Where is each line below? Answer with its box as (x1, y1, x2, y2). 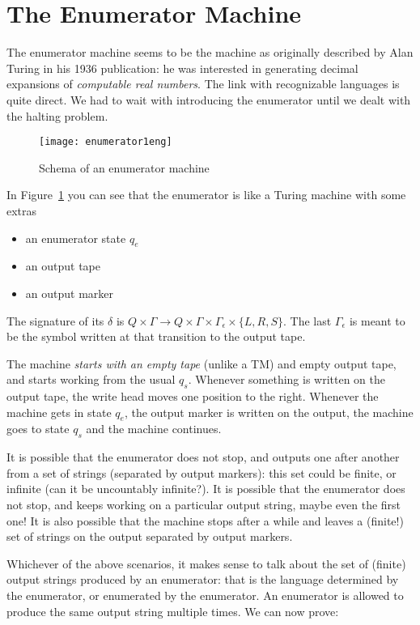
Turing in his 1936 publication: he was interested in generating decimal (6, 59, 358, 76)
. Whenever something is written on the (188, 371, 386, 388)
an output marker (25, 284, 114, 301)
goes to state (6, 420, 70, 437)
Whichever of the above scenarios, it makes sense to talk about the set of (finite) (6, 555, 406, 572)
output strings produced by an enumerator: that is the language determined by (6, 571, 399, 588)
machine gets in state (6, 403, 112, 420)
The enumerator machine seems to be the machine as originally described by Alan (6, 44, 414, 61)
